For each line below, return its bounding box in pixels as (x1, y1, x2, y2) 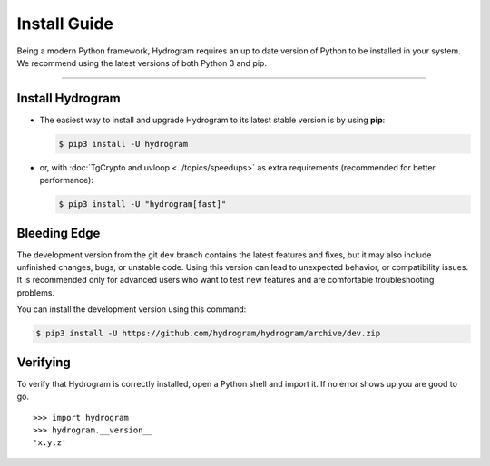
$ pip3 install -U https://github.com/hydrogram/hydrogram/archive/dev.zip (35, 328, 381, 339)
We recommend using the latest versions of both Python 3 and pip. (16, 57, 268, 68)
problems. (16, 286, 54, 298)
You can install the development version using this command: (16, 304, 247, 315)
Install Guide (16, 14, 113, 34)
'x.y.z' (33, 438, 67, 448)
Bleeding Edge (16, 225, 101, 240)
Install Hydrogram (16, 91, 122, 106)
